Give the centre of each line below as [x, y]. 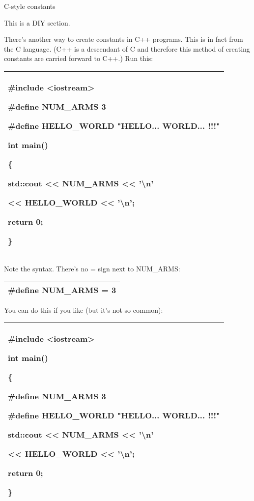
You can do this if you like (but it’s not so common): [84, 309]
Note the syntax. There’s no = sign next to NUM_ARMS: [92, 268]
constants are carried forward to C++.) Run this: [79, 58]
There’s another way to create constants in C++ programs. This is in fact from [124, 39]
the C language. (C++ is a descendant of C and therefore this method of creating [127, 48]
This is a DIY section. [37, 22]
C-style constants [30, 6]
